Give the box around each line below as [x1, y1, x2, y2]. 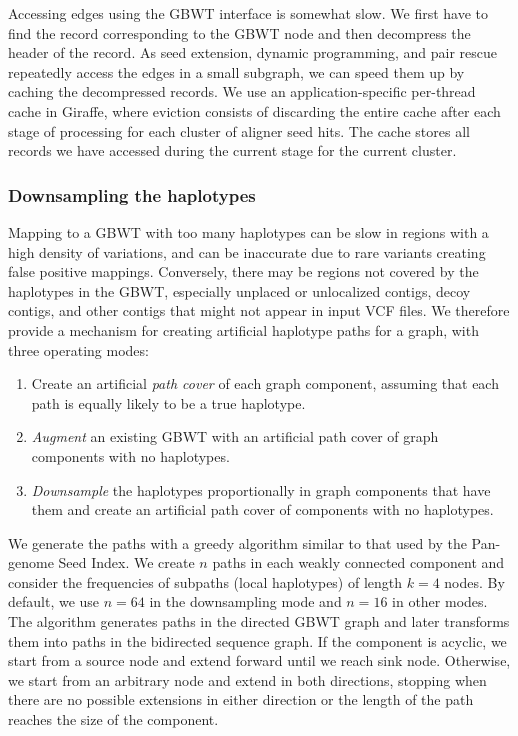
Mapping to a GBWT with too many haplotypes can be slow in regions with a [8, 221, 489, 242]
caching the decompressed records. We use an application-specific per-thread [8, 81, 476, 102]
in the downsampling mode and [149, 591, 342, 612]
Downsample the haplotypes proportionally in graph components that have [31, 479, 491, 500]
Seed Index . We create [58, 552, 195, 573]
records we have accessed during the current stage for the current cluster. [8, 140, 457, 161]
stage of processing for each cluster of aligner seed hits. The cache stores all [8, 120, 470, 141]
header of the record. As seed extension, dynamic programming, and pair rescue [8, 42, 498, 63]
